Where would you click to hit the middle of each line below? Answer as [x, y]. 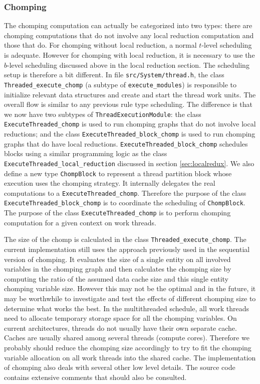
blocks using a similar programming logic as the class [86, 153]
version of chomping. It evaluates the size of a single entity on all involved [117, 259]
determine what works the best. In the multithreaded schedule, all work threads [126, 308]
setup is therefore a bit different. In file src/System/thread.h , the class [114, 75]
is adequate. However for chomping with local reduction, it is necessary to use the [129, 55]
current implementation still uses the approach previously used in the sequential [127, 249]
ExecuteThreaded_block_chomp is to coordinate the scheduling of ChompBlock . [125, 203]
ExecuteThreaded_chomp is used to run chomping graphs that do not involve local [130, 124]
